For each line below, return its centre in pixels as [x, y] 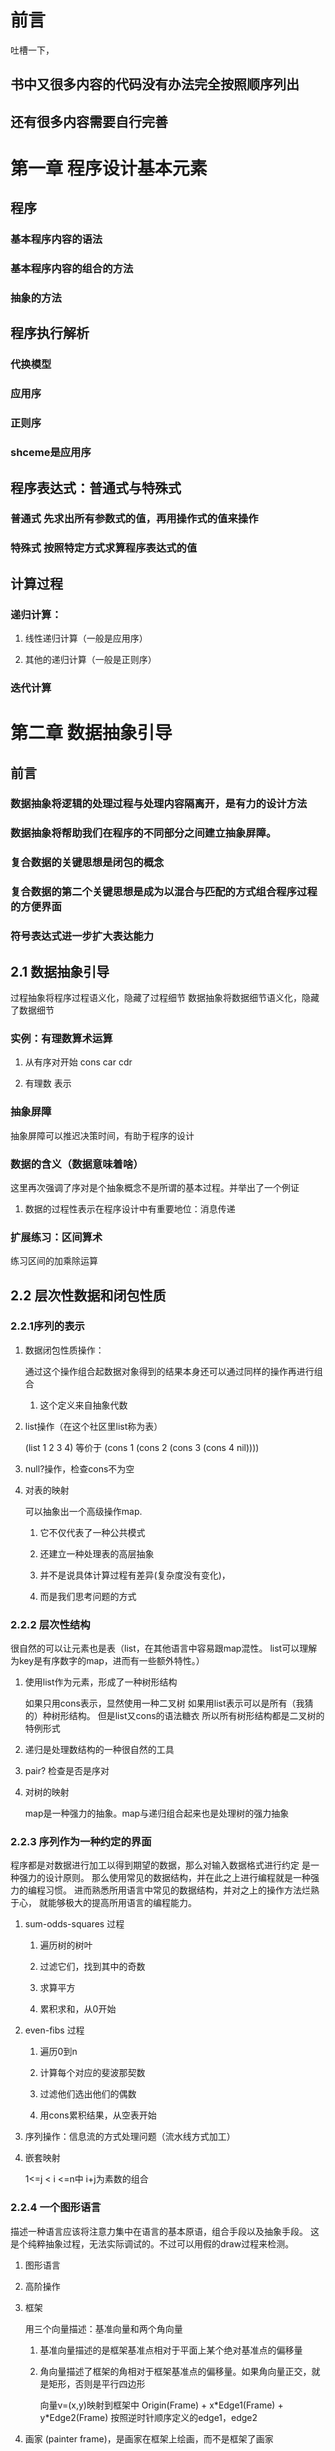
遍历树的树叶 [66, 1945]
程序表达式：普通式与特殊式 [96, 487]
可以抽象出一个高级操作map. [83, 1511]
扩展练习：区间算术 [56, 1237]
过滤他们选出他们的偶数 [88, 2094]
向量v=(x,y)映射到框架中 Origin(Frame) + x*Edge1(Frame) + [161, 2405]
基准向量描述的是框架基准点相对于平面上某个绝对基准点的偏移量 [171, 2350]
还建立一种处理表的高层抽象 [97, 1553]
